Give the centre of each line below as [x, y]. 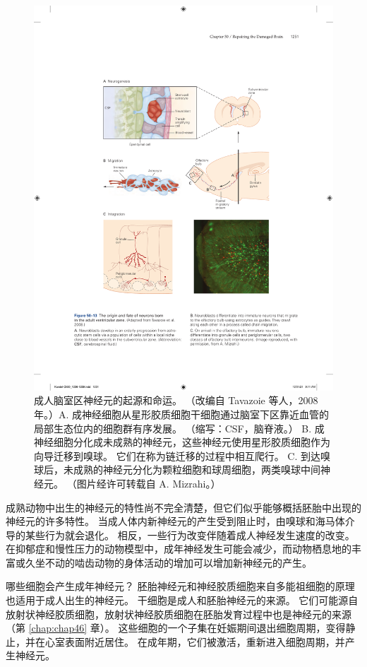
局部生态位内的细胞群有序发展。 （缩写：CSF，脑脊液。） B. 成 [179, 428]
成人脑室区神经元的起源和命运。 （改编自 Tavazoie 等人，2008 [176, 400]
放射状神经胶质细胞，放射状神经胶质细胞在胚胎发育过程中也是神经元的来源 [179, 614]
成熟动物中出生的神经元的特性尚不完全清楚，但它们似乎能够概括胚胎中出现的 [183, 507]
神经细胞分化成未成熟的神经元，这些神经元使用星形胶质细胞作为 [182, 442]
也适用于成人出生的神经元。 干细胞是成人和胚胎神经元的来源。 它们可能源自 [182, 600]
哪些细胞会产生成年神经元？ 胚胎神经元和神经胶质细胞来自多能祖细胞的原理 [180, 586]
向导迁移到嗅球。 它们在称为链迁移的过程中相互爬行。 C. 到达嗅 [182, 455]
